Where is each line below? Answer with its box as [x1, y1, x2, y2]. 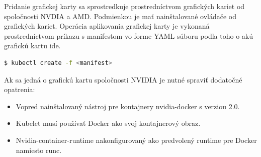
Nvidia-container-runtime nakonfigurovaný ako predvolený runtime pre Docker [16, 134, 257, 145]
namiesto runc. [16, 144, 62, 155]
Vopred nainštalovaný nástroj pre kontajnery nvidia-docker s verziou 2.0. [16, 101, 240, 111]
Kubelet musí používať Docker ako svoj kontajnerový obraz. [16, 118, 201, 128]
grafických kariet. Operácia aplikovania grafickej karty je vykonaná [4, 21, 210, 31]
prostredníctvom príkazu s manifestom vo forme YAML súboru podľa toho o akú [4, 30, 253, 41]
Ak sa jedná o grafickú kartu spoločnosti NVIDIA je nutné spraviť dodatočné [4, 74, 242, 85]
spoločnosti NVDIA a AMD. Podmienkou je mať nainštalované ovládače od [4, 11, 237, 21]
